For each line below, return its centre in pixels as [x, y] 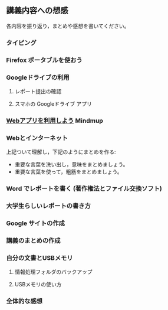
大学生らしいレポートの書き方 [49, 206]
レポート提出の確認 [38, 91]
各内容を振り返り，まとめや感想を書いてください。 [68, 26]
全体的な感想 [24, 301]
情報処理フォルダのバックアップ [53, 272]
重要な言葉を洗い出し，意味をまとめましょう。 [71, 165]
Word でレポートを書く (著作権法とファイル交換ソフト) [84, 189]
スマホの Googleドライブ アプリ [53, 104]
